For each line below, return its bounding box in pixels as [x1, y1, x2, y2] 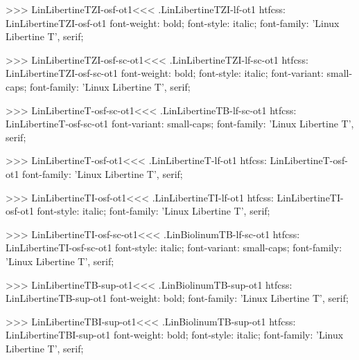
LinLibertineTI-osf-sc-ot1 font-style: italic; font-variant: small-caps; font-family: [6, 240, 342, 255]
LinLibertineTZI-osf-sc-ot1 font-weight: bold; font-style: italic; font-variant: [6, 66, 324, 80]
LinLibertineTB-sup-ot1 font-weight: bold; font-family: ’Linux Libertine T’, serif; [6, 291, 349, 305]
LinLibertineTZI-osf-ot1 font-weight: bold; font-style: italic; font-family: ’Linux [6, 15, 340, 30]
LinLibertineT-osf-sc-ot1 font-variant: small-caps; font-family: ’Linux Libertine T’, [6, 116, 354, 131]
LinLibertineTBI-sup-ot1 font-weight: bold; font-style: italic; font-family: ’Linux [6, 327, 344, 342]
